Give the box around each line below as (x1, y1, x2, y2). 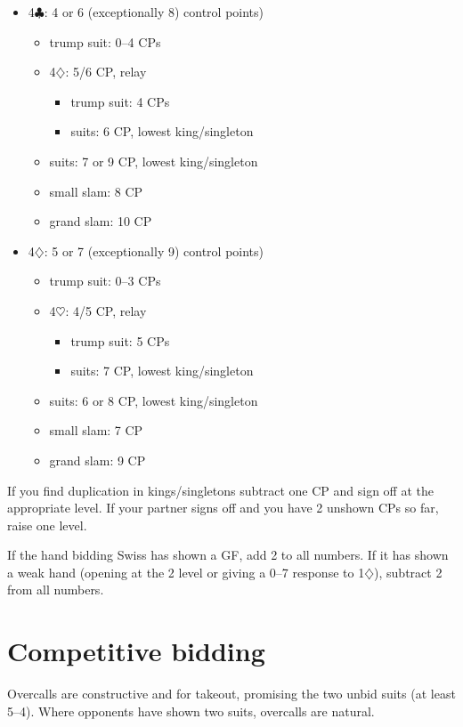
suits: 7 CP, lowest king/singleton (70, 361, 254, 380)
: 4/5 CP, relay (65, 301, 147, 319)
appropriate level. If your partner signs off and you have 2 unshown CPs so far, (7, 498, 439, 517)
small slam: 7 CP (49, 421, 143, 440)
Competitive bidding (7, 633, 265, 669)
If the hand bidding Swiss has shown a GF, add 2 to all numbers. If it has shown (7, 545, 449, 564)
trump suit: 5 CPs (70, 331, 170, 350)
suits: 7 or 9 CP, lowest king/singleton (49, 151, 258, 170)
